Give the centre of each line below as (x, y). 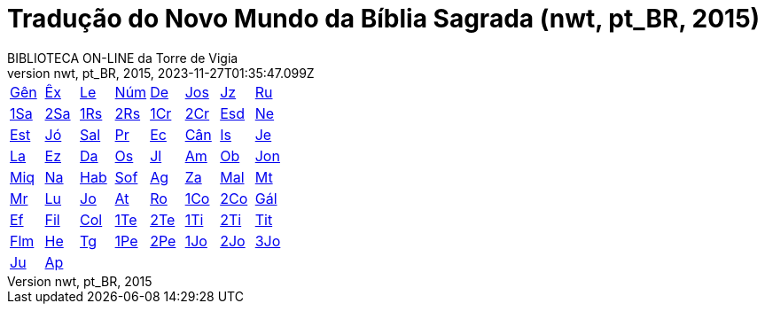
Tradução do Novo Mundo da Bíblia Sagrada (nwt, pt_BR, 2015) (384, 19)
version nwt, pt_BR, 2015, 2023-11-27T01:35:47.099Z (161, 73)
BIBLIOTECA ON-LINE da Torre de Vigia (123, 58)
